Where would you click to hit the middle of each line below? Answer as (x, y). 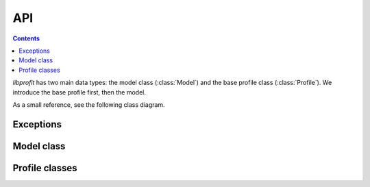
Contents (26, 38)
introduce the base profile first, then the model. (79, 92)
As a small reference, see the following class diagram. (89, 104)
